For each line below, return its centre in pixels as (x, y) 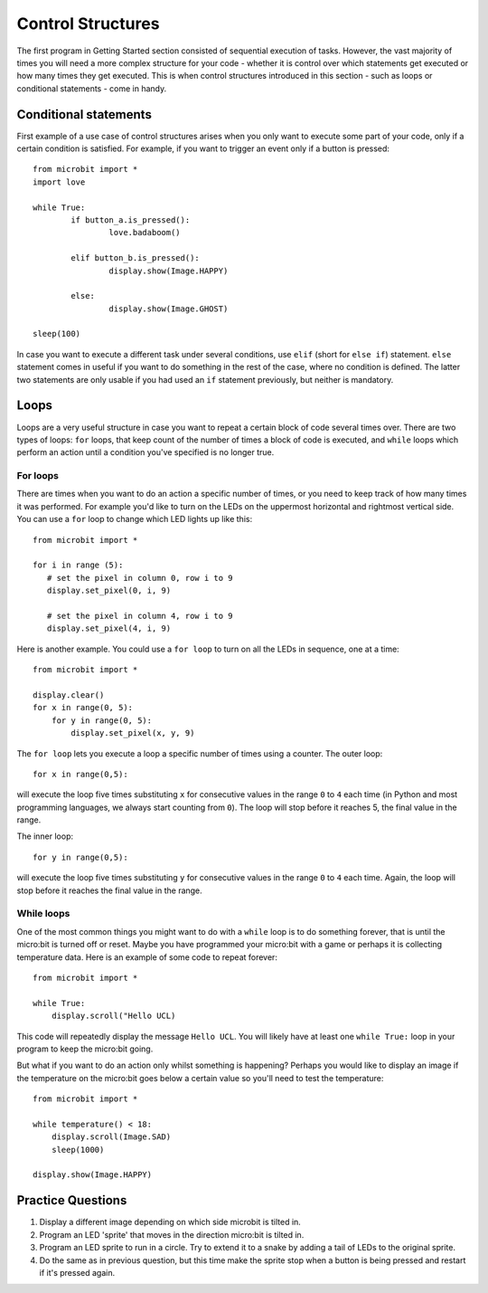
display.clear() (69, 695)
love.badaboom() (145, 233)
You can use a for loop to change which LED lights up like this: (135, 519)
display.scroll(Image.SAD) (111, 1137)
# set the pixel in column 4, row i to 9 (140, 616)
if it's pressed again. (77, 1272)
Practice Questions (72, 1200)
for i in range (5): (78, 565)
